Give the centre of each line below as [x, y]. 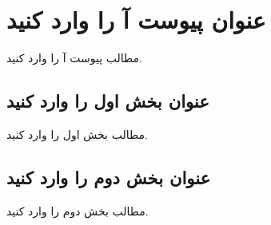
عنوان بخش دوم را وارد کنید [108, 177]
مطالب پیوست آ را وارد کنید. [74, 58]
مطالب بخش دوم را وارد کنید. [78, 210]
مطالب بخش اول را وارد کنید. [77, 134]
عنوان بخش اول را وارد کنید [108, 101]
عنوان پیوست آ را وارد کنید [136, 20]
